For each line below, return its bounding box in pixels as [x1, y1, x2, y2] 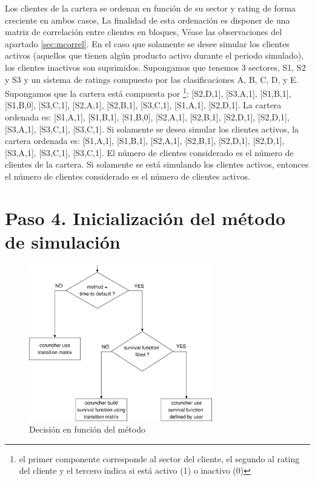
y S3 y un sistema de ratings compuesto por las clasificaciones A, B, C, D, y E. [5, 73, 299, 85]
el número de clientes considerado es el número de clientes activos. [5, 169, 250, 182]
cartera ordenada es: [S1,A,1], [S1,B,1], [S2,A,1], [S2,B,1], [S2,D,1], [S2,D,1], [5, 134, 285, 147]
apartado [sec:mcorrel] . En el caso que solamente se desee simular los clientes [5, 37, 290, 50]
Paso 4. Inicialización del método [5, 205, 286, 230]
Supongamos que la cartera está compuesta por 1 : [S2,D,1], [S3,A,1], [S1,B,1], [5, 85, 291, 99]
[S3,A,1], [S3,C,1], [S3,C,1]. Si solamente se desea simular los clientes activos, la [5, 122, 299, 135]
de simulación [5, 229, 121, 254]
